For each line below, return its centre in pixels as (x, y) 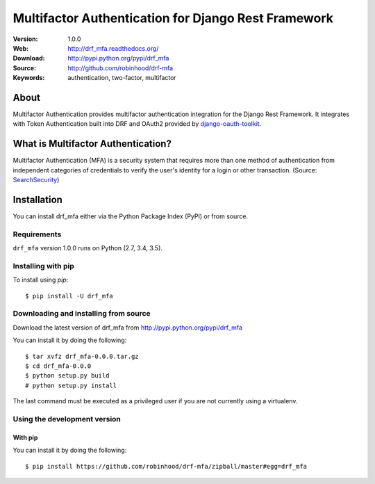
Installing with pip (43, 266)
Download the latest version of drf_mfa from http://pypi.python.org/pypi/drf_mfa (128, 328)
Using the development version (67, 419)
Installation (37, 199)
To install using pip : (41, 280)
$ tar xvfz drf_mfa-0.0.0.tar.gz (82, 356)
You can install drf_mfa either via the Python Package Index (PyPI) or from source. (131, 216)
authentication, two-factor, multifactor (122, 78)
